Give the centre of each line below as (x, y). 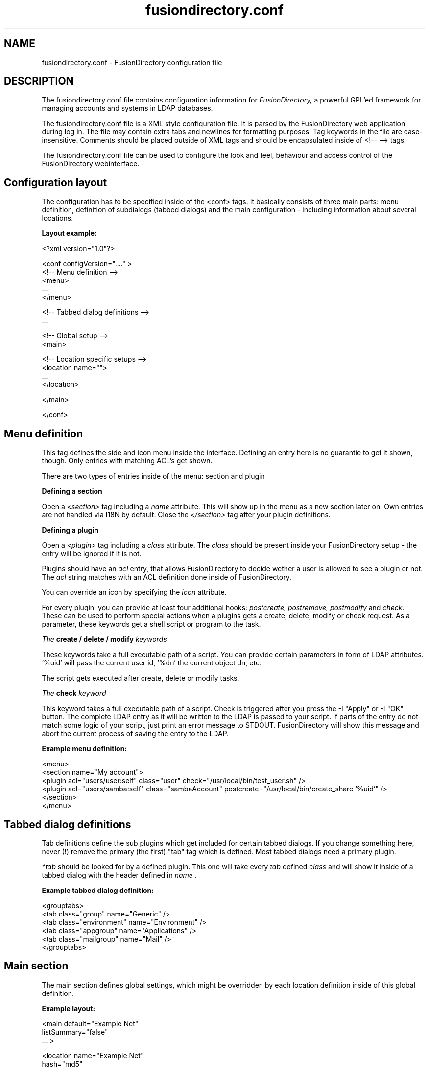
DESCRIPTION (39, 81)
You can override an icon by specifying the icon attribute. (134, 592)
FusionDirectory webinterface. (91, 164)
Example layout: (69, 1008)
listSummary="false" (75, 1032)
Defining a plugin (70, 530)
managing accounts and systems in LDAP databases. (127, 108)
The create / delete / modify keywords (104, 639)
